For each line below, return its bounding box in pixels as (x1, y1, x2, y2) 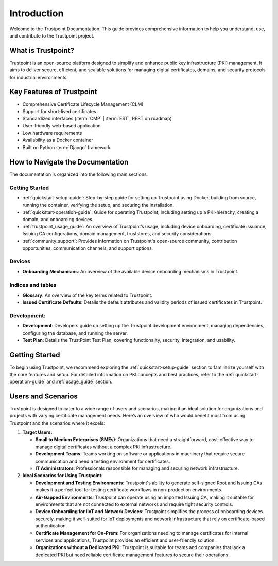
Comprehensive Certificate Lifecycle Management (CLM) (22, 101, 144, 107)
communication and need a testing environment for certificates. (35, 458, 170, 464)
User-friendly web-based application (22, 122, 101, 129)
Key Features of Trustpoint (9, 87, 97, 96)
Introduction (9, 8, 64, 19)
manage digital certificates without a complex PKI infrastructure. (35, 444, 172, 450)
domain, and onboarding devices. (22, 216, 94, 223)
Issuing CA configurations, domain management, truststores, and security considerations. (22, 230, 213, 236)
